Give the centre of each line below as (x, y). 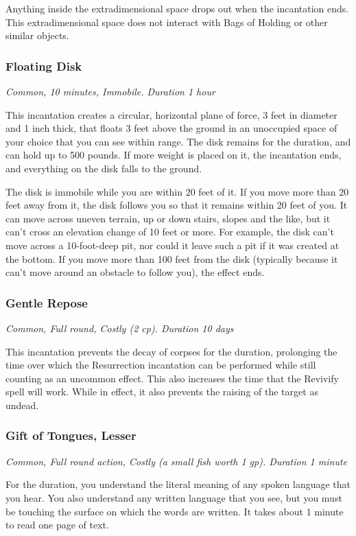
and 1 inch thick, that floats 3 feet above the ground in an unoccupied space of (171, 128)
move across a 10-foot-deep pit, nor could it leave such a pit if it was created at (173, 245)
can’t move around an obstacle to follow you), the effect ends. (135, 272)
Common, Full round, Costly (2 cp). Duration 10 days (120, 328)
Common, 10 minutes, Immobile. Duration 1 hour (110, 91)
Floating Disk (44, 66)
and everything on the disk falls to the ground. (104, 168)
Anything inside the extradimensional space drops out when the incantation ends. (177, 8)
